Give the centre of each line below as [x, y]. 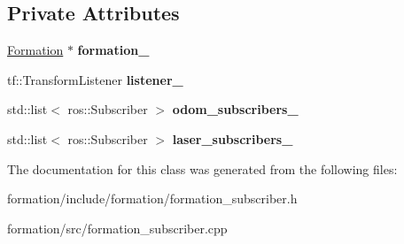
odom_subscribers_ [235, 109]
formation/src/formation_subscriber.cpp [117, 228]
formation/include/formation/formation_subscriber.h [152, 198]
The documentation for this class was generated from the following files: [202, 168]
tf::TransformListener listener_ [95, 79]
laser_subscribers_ [233, 138]
